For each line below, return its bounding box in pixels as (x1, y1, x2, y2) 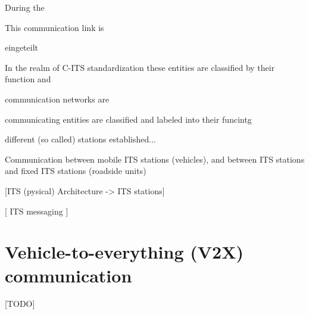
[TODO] (5, 297, 35, 310)
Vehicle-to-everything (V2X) (5, 240, 244, 264)
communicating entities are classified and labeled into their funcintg (5, 113, 252, 125)
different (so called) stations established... (5, 133, 156, 145)
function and (5, 73, 51, 85)
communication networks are (5, 92, 110, 105)
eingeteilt (5, 41, 38, 54)
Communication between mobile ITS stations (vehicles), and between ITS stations (5, 153, 305, 165)
